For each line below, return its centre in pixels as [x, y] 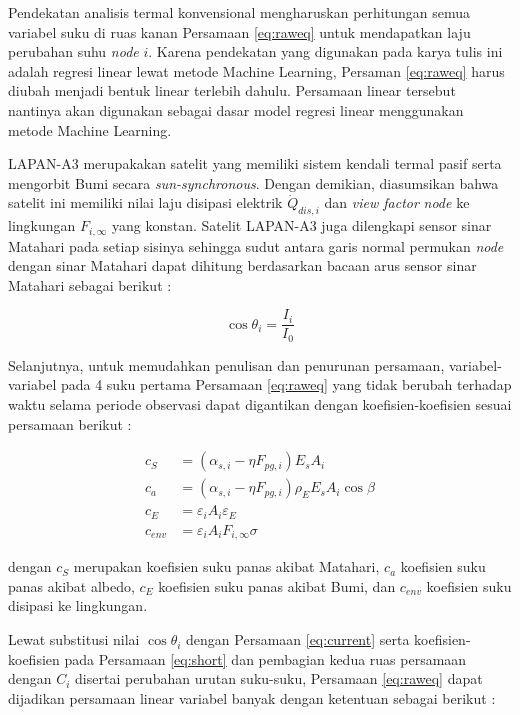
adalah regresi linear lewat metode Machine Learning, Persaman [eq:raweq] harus [256, 70]
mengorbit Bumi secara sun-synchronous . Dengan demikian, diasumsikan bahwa [253, 182]
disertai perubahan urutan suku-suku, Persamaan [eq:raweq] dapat [279, 678]
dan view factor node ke [397, 202]
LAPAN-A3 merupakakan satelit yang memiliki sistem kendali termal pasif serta [255, 163]
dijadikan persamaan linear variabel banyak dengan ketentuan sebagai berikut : [252, 697]
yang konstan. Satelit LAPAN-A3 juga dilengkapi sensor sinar [302, 225]
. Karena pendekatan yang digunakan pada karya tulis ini [325, 51]
